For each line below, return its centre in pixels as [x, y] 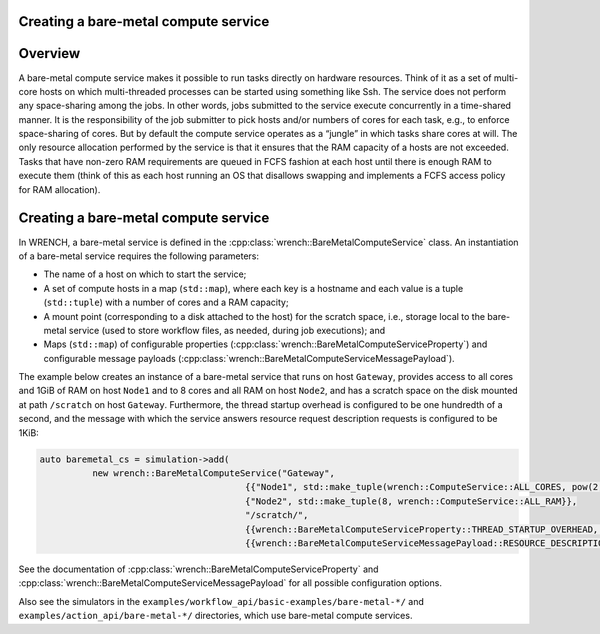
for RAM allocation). [59, 189]
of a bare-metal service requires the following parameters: [139, 256]
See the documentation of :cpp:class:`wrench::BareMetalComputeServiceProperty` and [198, 569]
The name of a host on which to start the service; [145, 274]
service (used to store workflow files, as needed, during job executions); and [227, 330]
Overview [49, 53]
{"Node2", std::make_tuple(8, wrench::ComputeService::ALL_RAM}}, [411, 501]
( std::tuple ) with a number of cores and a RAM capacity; [166, 302]
